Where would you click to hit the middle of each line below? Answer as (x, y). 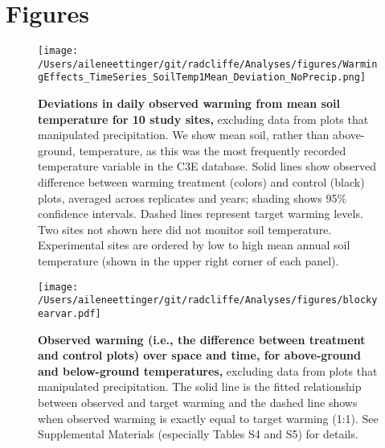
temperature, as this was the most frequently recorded (213, 150)
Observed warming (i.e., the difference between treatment (202, 339)
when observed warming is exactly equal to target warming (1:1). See (208, 418)
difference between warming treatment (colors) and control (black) (201, 182)
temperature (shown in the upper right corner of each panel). (188, 261)
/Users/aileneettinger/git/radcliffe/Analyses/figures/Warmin (208, 64)
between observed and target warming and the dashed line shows (198, 402)
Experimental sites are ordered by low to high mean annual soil (194, 245)
